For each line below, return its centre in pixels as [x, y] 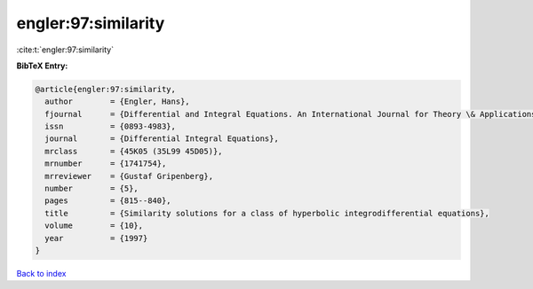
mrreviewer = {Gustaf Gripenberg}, [129, 176]
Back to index [41, 273]
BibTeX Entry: [42, 66]
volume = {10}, [94, 226]
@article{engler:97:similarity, [106, 89]
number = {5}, [92, 189]
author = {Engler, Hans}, [117, 102]
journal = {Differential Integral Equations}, [162, 139]
